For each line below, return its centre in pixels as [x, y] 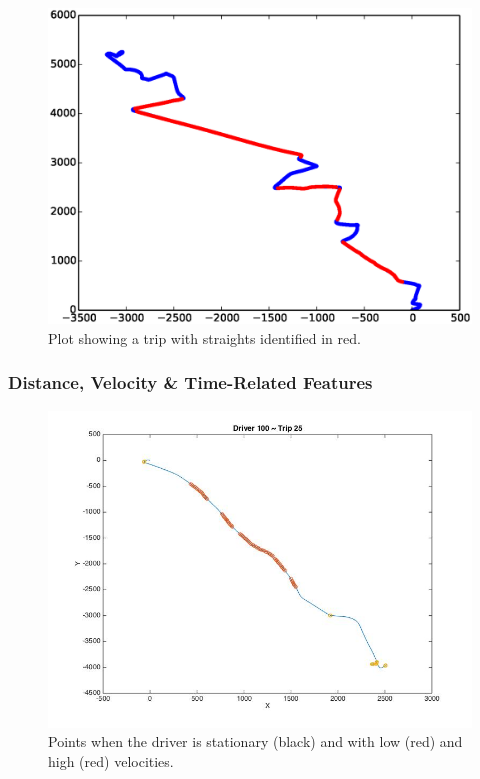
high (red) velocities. [111, 761]
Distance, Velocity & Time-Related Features [190, 382]
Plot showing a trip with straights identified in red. [204, 337]
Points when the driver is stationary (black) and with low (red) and [255, 741]
